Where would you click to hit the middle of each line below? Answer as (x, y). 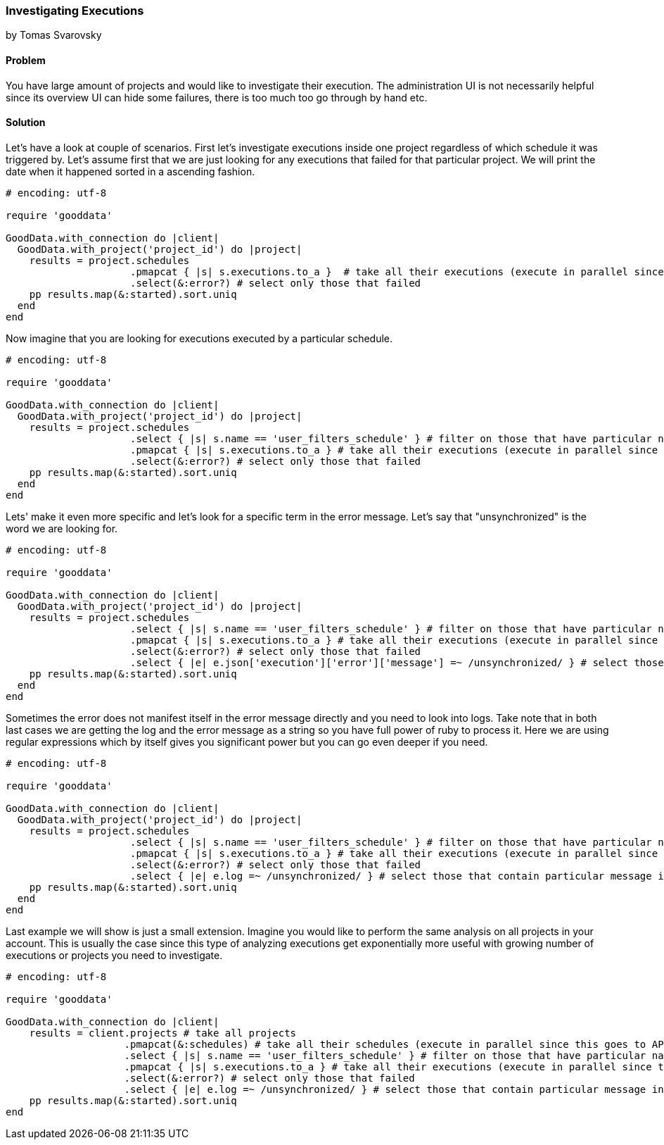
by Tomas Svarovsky (54, 35)
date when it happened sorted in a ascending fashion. (130, 171)
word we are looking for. (62, 528)
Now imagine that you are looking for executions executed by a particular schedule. (199, 338)
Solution (26, 123)
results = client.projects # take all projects (163, 1033)
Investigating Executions (75, 11)
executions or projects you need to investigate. (114, 955)
